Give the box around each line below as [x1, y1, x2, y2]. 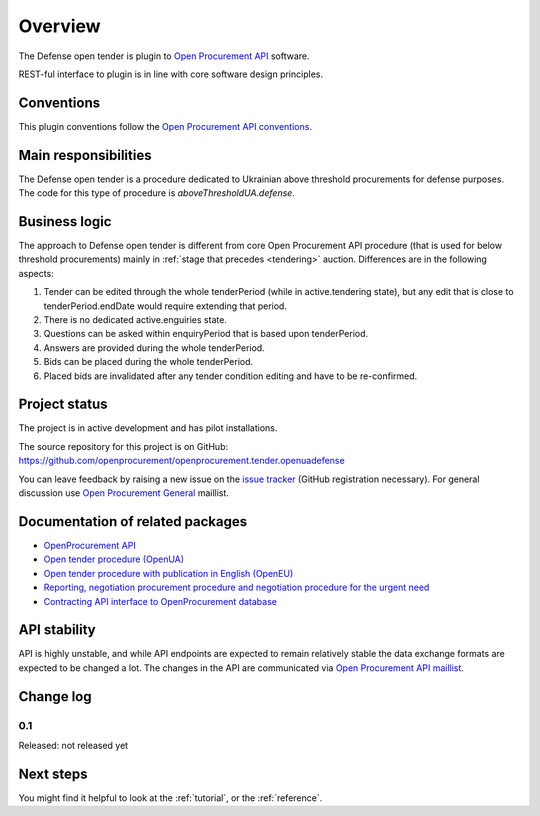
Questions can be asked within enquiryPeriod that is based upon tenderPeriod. [43, 328, 369, 340]
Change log [18, 688, 92, 705]
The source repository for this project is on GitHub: [18, 440, 229, 452]
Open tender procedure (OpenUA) [43, 553, 185, 565]
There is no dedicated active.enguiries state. [43, 314, 227, 325]
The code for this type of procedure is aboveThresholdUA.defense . [18, 187, 295, 199]
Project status [18, 396, 109, 413]
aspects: [18, 267, 54, 279]
